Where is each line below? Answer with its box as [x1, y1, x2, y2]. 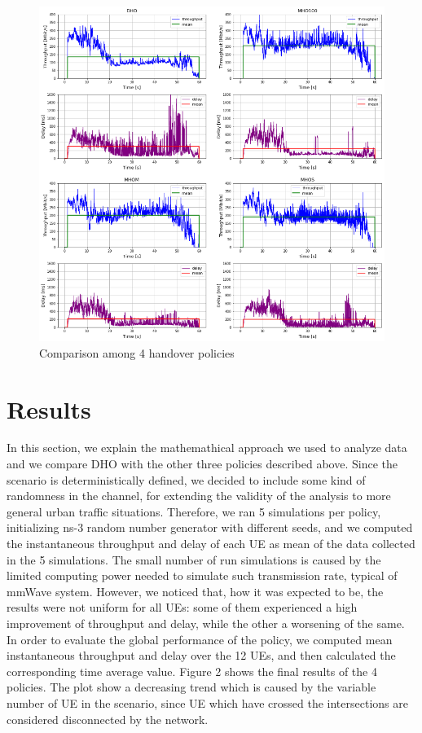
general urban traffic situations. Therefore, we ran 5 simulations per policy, [7, 503, 381, 520]
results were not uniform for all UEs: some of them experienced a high [7, 599, 358, 616]
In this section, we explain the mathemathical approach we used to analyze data [7, 439, 407, 456]
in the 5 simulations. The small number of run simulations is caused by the [7, 551, 381, 568]
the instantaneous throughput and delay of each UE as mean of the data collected [7, 535, 415, 552]
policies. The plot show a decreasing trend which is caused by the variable [7, 678, 376, 696]
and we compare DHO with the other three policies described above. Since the [7, 455, 398, 472]
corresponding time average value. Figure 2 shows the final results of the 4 [7, 662, 377, 679]
